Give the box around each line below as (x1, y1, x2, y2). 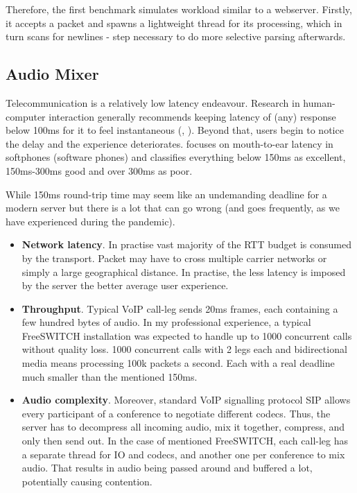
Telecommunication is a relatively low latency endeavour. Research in (6, 95, 300, 110)
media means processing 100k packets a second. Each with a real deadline (21, 356, 335, 370)
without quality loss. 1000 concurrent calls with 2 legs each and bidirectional (21, 342, 347, 356)
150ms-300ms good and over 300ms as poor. (6, 163, 193, 178)
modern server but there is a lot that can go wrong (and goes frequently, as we (6, 200, 340, 215)
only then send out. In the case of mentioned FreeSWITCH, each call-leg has (21, 433, 348, 448)
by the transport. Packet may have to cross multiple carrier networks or (21, 250, 327, 265)
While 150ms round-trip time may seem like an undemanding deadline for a (6, 187, 327, 201)
